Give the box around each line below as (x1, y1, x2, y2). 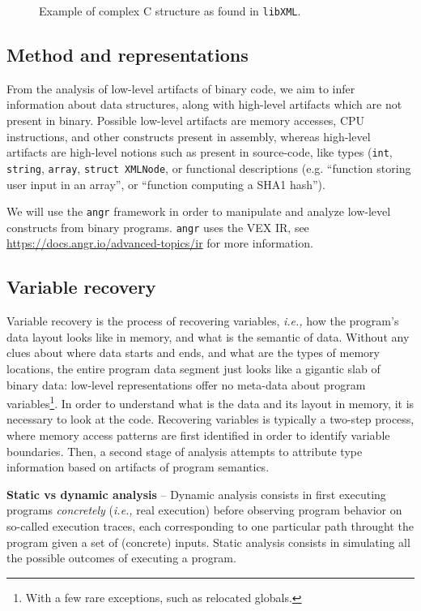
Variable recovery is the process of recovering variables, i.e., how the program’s (6, 312, 399, 329)
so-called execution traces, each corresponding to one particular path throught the (6, 518, 414, 535)
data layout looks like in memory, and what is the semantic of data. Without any (6, 328, 410, 345)
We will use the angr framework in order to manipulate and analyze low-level (6, 203, 391, 220)
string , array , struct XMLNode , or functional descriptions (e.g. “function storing (6, 159, 411, 176)
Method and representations (6, 42, 249, 67)
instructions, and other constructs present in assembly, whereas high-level (6, 127, 371, 144)
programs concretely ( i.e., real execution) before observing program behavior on (6, 501, 402, 518)
